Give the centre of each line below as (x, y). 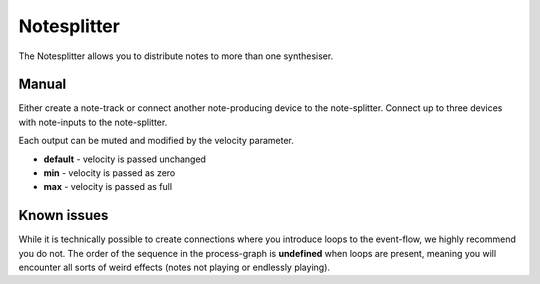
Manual (42, 84)
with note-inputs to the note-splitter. (93, 122)
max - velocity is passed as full (108, 187)
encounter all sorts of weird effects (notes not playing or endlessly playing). (174, 267)
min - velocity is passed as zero (109, 173)
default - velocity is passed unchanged (125, 159)
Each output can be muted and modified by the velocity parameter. (156, 141)
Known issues (63, 215)
